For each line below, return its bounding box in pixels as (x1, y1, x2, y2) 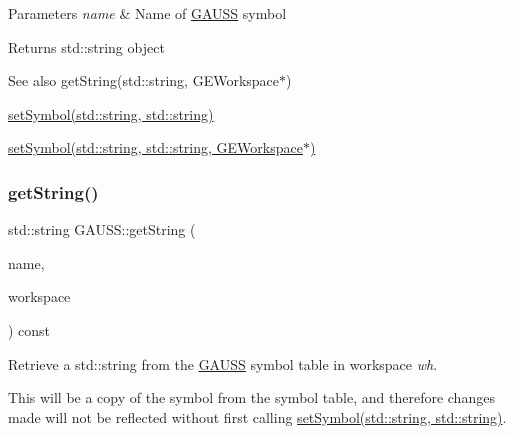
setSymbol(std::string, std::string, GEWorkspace (8, 137, 303, 158)
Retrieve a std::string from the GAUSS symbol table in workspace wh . (8, 353, 438, 374)
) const (8, 319, 51, 340)
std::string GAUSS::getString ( (8, 219, 196, 240)
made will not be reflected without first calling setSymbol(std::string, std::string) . (8, 406, 507, 427)
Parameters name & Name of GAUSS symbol (8, 3, 287, 23)
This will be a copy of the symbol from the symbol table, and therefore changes (8, 387, 495, 408)
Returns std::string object (8, 36, 165, 57)
